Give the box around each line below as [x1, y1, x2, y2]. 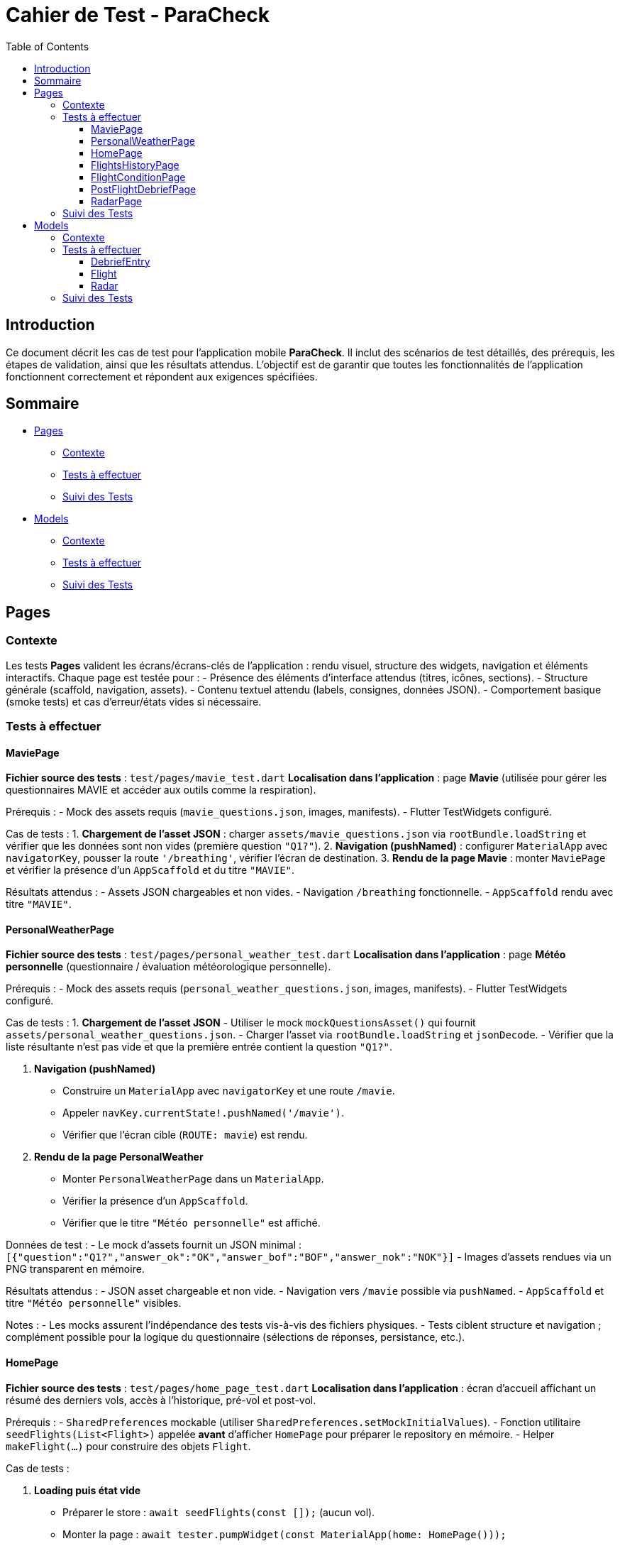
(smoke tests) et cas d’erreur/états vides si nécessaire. [6, 695, 262, 708]
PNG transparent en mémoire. [6, 1263, 145, 1276]
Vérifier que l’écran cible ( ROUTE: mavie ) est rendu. [62, 1129, 308, 1141]
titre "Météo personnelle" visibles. [6, 1297, 182, 1310]
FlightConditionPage [91, 170, 186, 183]
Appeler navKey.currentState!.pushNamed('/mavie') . [62, 1107, 344, 1119]
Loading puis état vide [34, 1484, 141, 1496]
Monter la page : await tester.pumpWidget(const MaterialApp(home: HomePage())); [62, 1528, 506, 1540]
